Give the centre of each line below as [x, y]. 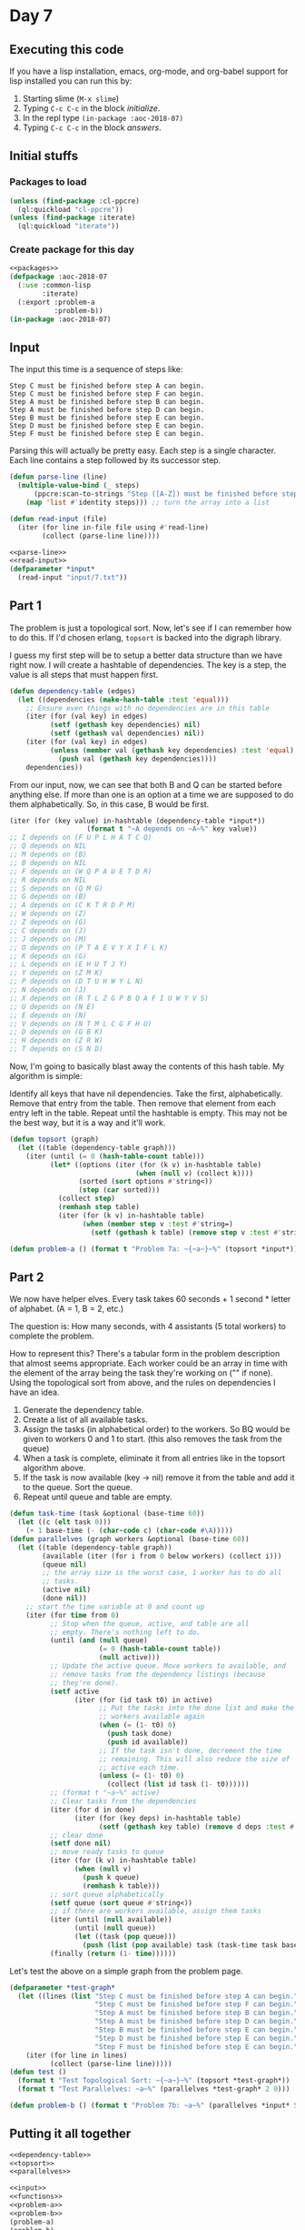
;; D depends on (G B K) [56, 1032]
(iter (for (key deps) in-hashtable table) [158, 1818]
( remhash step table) [99, 1207]
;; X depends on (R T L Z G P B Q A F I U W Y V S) [109, 998]
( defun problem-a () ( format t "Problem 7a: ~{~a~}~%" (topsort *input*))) [156, 1249]
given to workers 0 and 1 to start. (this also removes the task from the [152, 1439]
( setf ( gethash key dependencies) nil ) [125, 725]
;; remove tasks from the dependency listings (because [157, 1674]
